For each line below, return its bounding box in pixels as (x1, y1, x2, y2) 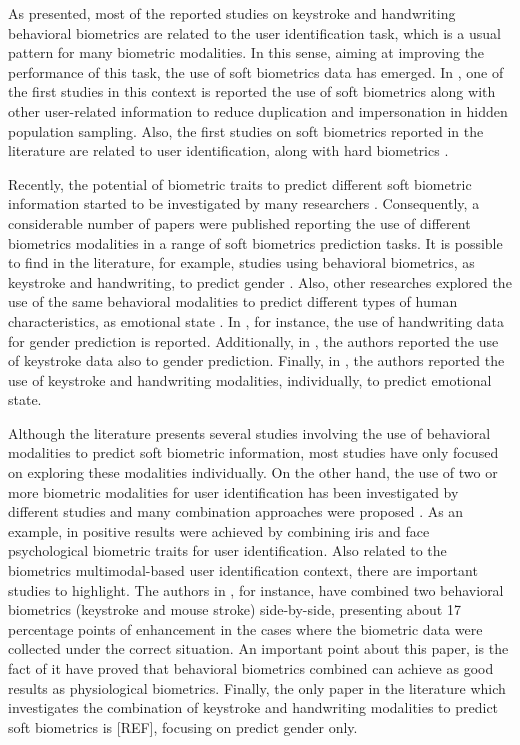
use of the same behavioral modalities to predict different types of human (8, 291, 458, 312)
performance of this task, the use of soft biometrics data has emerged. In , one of (8, 61, 504, 82)
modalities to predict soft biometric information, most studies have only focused (8, 442, 499, 463)
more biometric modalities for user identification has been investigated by (8, 481, 459, 502)
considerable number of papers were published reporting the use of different (8, 212, 471, 233)
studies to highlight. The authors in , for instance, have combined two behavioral (8, 579, 504, 600)
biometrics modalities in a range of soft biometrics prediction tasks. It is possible (8, 232, 503, 253)
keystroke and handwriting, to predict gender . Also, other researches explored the (8, 271, 512, 292)
